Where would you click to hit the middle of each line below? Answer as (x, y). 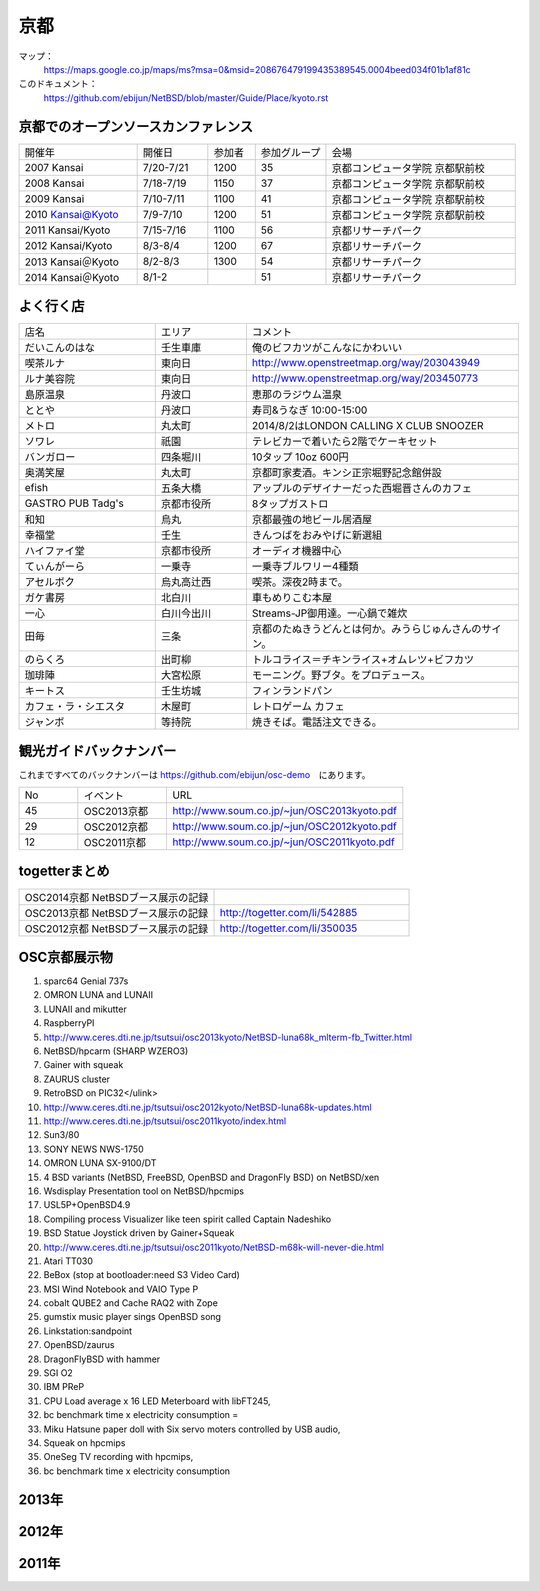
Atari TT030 (68, 1261)
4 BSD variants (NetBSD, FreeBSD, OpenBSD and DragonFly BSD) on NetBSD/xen (211, 1177)
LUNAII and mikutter (85, 1009)
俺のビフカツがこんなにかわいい (327, 348)
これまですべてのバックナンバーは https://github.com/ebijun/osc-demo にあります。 (194, 774)
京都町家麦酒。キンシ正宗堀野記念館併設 (346, 473)
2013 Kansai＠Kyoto (72, 262)
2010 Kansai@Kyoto (71, 214)
